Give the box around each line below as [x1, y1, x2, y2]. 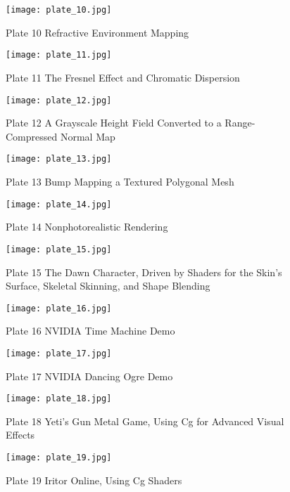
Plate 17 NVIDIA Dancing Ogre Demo [6, 368, 173, 383]
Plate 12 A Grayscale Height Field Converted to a [6, 115, 222, 130]
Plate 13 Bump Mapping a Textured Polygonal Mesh [6, 174, 234, 188]
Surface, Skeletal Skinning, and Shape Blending [6, 278, 210, 293]
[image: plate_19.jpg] [6, 453, 112, 463]
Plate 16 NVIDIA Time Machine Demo [6, 323, 175, 338]
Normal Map [60, 129, 115, 143]
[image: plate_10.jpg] [6, 5, 112, 15]
